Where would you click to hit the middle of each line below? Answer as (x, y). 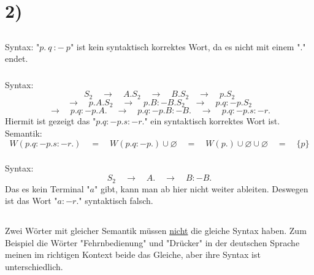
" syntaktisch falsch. (116, 201)
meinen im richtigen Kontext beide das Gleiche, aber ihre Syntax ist (133, 254)
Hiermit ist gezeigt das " (51, 121)
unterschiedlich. (34, 266)
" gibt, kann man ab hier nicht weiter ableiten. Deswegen (201, 188)
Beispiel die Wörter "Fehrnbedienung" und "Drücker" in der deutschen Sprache (152, 242)
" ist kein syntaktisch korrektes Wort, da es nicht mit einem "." (188, 46)
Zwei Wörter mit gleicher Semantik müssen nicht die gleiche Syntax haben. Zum (156, 231)
